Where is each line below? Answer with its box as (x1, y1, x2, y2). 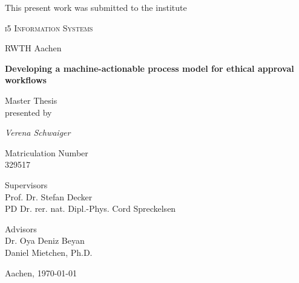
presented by (5, 106, 52, 118)
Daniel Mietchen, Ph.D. (5, 246, 93, 258)
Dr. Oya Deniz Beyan (5, 234, 85, 247)
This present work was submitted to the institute (5, 1, 187, 13)
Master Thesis (5, 94, 57, 106)
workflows (5, 74, 47, 86)
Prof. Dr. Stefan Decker (5, 190, 93, 203)
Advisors (5, 222, 37, 235)
